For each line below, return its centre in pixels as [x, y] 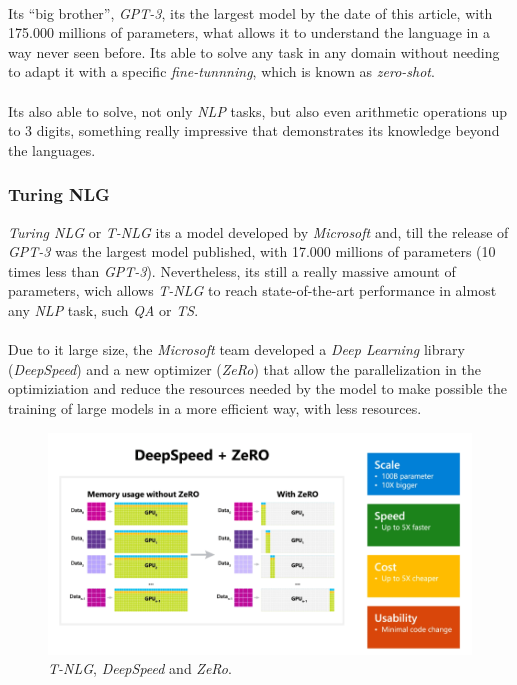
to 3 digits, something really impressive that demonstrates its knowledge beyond [254, 130]
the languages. [52, 149]
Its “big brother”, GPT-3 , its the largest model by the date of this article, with [250, 12]
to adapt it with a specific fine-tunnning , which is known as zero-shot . [221, 71]
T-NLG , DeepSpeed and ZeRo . [140, 668]
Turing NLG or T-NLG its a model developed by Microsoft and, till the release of [258, 231]
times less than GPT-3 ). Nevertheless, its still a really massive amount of [232, 270]
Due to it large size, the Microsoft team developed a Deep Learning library [236, 349]
